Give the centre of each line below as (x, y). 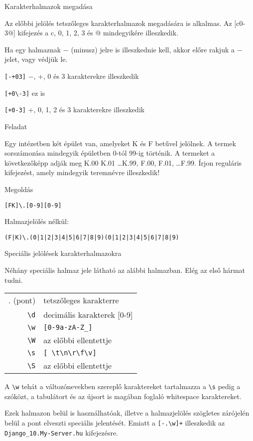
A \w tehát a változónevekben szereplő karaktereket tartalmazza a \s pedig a (123, 386)
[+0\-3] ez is (25, 93)
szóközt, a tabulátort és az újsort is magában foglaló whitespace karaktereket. (123, 396)
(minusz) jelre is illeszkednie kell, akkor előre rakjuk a (153, 49)
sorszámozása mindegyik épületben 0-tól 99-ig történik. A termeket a (110, 153)
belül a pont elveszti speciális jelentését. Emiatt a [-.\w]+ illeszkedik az (115, 423)
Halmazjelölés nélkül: (37, 221)
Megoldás (19, 189)
